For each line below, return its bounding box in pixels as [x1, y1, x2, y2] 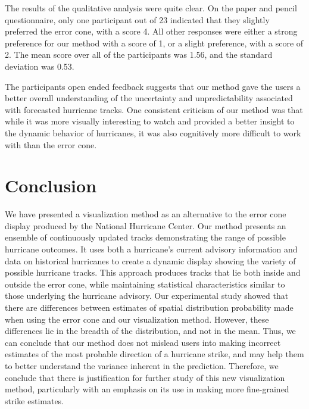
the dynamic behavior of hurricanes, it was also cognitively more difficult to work [5, 126, 301, 139]
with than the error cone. [5, 138, 97, 151]
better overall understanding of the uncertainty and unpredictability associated [5, 92, 293, 104]
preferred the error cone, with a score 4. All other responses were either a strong [5, 25, 298, 38]
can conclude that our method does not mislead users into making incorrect [5, 336, 281, 348]
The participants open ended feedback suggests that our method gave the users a [5, 80, 301, 92]
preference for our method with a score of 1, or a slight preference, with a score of [5, 36, 304, 49]
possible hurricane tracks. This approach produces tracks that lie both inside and [5, 266, 301, 279]
